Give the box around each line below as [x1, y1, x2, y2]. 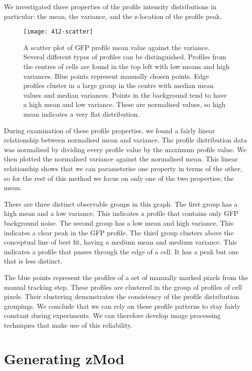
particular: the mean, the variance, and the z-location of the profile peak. [4, 11, 222, 21]
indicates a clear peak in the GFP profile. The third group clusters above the [4, 227, 234, 237]
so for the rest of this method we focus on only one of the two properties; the [4, 173, 234, 183]
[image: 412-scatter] [23, 28, 93, 35]
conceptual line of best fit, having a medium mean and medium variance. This [4, 237, 237, 247]
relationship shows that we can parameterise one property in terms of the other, [4, 163, 242, 173]
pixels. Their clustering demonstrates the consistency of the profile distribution [4, 291, 239, 301]
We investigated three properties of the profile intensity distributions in [4, 1, 216, 11]
